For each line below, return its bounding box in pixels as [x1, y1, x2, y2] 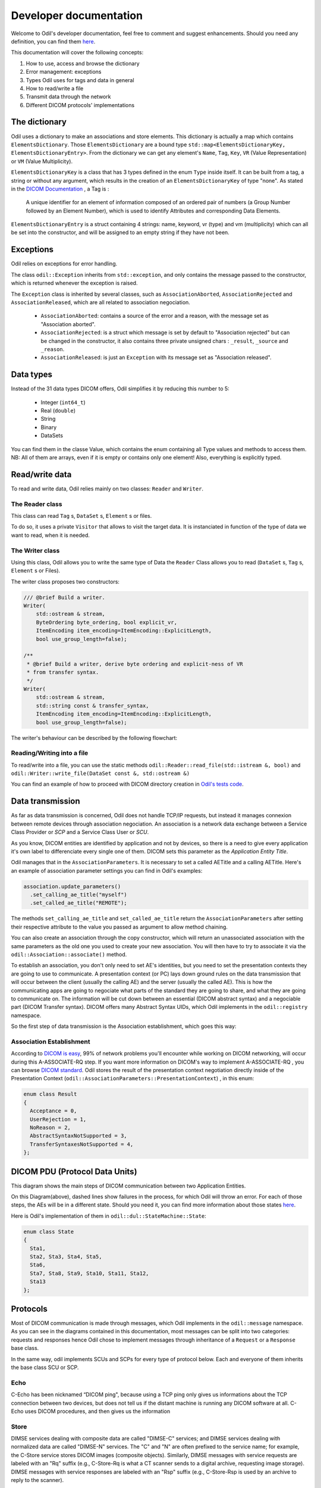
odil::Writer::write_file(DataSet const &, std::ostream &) [11, 770, 190, 777]
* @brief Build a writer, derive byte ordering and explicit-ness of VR [27, 661, 243, 667]
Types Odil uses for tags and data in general [26, 76, 134, 83]
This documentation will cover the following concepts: [11, 49, 144, 56]
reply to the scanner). [11, 1477, 64, 1484]
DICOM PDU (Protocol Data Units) [11, 1167, 137, 1177]
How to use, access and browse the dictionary [26, 60, 140, 67]
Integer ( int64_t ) [40, 399, 86, 406]
